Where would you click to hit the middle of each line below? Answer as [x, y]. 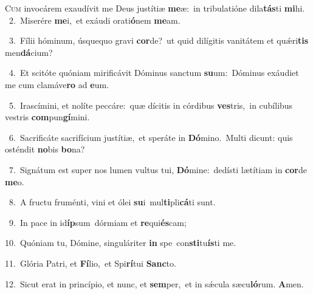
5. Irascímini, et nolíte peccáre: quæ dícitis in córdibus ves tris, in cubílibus [151, 105]
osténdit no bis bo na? [45, 149]
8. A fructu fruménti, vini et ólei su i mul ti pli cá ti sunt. [112, 202]
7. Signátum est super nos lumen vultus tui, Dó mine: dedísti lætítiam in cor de [158, 169]
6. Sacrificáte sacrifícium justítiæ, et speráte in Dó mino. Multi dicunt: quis [151, 137]
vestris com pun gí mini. [47, 117]
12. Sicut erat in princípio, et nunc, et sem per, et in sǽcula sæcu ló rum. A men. [154, 283]
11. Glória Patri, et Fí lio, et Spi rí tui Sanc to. [91, 263]
